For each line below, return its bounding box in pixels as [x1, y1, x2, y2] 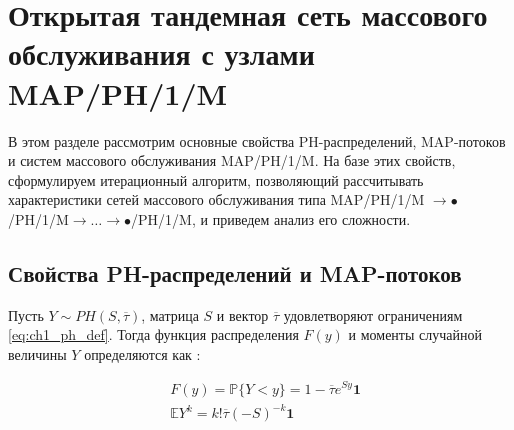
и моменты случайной [348, 324, 482, 345]
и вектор [216, 304, 269, 325]
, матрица [141, 304, 199, 325]
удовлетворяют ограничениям [283, 304, 463, 325]
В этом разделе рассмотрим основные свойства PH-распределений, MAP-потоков [8, 130, 506, 151]
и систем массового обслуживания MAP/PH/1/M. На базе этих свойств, [8, 150, 456, 171]
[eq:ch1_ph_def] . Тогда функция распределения [8, 324, 299, 345]
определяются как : [84, 343, 201, 364]
